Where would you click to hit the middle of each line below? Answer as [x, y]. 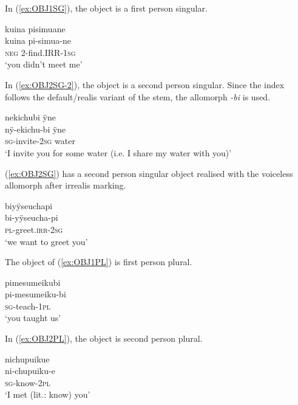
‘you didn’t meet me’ [44, 64]
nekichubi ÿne [31, 117]
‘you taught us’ [33, 318]
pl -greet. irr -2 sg [34, 229]
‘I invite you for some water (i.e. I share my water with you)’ [118, 152]
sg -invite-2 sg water [40, 141]
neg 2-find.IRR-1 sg [40, 52]
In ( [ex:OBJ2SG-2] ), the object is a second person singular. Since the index [145, 84]
